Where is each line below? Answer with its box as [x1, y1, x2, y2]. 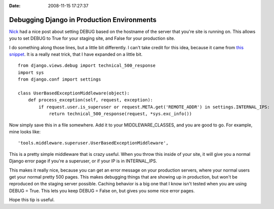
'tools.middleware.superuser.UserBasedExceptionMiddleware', [18, 140, 169, 146]
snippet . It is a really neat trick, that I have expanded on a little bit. [9, 52, 143, 58]
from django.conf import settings [18, 77, 101, 82]
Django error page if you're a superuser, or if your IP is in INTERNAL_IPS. [9, 158, 157, 164]
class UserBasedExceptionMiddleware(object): [18, 90, 130, 96]
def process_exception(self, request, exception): [28, 97, 153, 103]
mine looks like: [9, 128, 41, 135]
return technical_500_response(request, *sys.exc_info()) [49, 111, 192, 117]
